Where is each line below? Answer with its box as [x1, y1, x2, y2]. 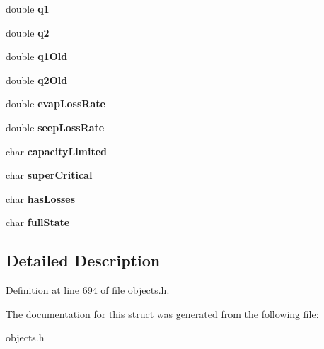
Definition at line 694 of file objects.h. [6, 283, 170, 297]
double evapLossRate [6, 96, 105, 111]
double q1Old [6, 49, 68, 64]
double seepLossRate [6, 119, 105, 134]
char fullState [6, 215, 70, 230]
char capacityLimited [6, 143, 108, 158]
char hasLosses [6, 191, 76, 206]
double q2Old [6, 72, 68, 87]
